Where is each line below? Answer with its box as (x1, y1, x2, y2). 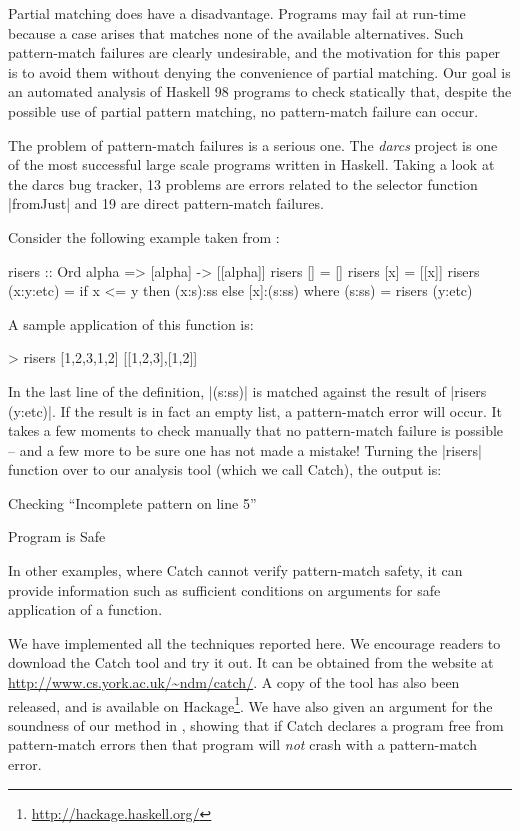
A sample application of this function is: (8, 313, 254, 334)
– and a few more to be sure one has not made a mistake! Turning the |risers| (8, 439, 482, 460)
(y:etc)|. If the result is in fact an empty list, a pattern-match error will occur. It (8, 400, 502, 421)
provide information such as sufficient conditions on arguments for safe (8, 579, 441, 600)
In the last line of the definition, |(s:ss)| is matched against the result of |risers (8, 380, 487, 401)
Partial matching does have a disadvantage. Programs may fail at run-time (8, 3, 466, 23)
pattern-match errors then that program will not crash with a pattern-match (8, 734, 477, 755)
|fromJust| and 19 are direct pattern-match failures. (8, 193, 324, 214)
